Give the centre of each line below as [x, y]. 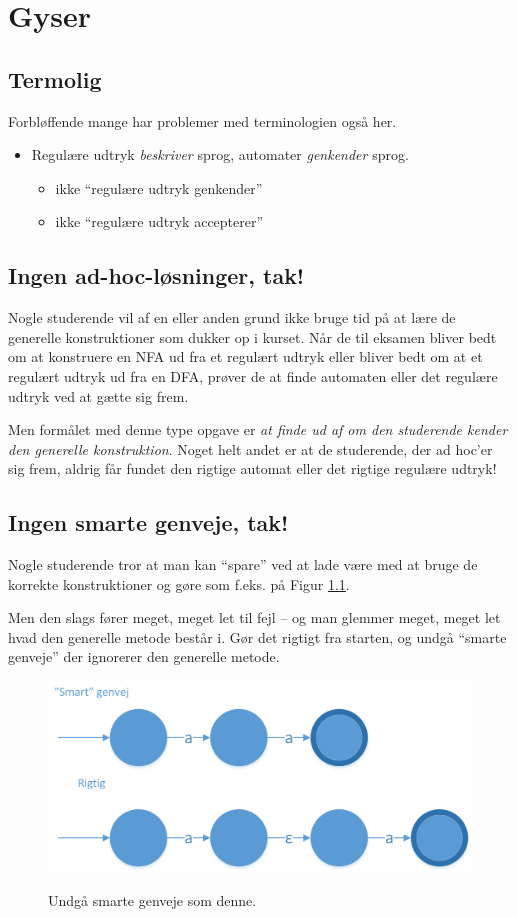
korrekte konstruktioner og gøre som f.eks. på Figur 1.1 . [179, 583]
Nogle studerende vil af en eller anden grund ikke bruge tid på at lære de [232, 317]
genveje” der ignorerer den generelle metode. [144, 656]
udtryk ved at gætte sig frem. [98, 395]
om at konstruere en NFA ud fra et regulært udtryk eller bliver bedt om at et [245, 356]
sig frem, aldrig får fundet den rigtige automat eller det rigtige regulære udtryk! [252, 468]
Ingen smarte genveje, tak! [148, 522]
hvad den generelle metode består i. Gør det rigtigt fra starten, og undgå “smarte [257, 636]
